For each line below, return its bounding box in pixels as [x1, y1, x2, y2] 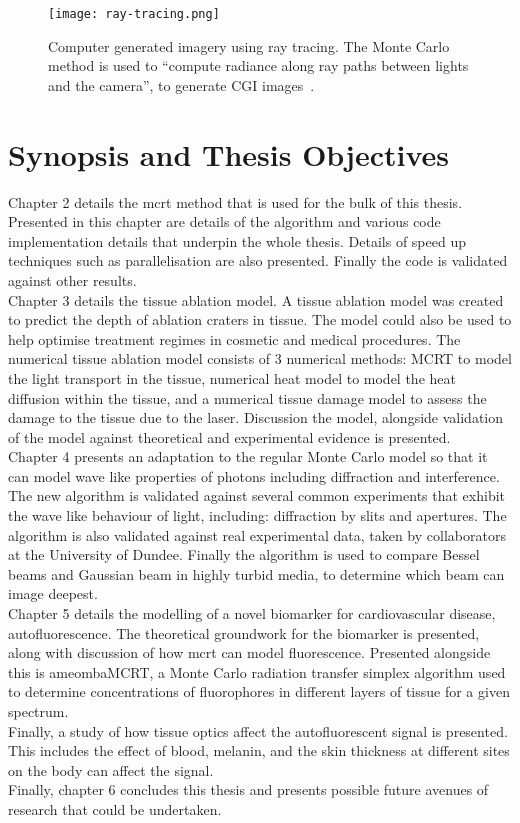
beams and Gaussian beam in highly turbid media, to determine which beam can [8, 563, 505, 584]
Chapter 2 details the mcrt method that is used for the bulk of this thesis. [8, 191, 463, 212]
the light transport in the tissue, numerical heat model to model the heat [8, 367, 456, 388]
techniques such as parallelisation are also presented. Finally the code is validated [8, 250, 508, 271]
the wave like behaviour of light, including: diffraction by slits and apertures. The [8, 505, 507, 526]
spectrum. [8, 701, 69, 721]
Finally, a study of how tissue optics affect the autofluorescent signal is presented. [8, 720, 508, 741]
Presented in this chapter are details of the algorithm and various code [8, 211, 441, 232]
